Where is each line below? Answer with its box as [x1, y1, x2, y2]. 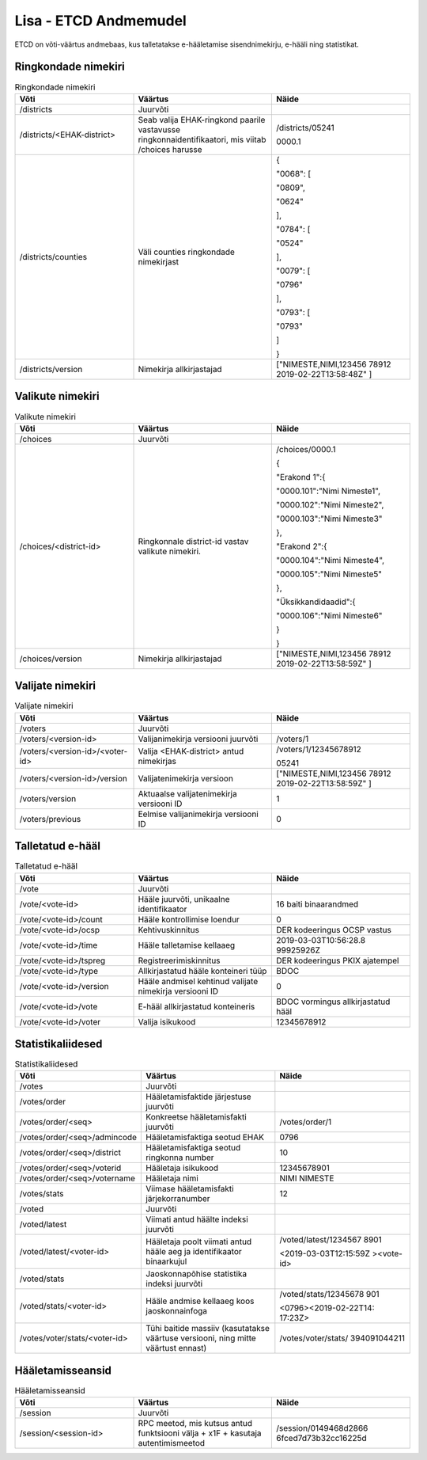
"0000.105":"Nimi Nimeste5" [276, 568, 383, 580]
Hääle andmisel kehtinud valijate [138, 975, 259, 987]
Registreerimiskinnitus [138, 955, 221, 966]
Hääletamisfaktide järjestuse [145, 1091, 252, 1102]
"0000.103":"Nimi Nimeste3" [276, 513, 383, 524]
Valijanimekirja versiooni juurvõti [138, 733, 259, 744]
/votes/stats [19, 1188, 64, 1200]
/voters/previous [19, 813, 81, 824]
